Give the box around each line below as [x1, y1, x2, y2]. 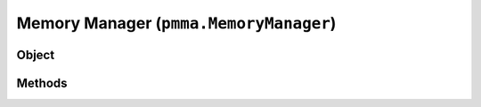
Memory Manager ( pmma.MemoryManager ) [16, 13, 337, 33]
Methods [16, 75, 68, 90]
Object [16, 47, 55, 62]
